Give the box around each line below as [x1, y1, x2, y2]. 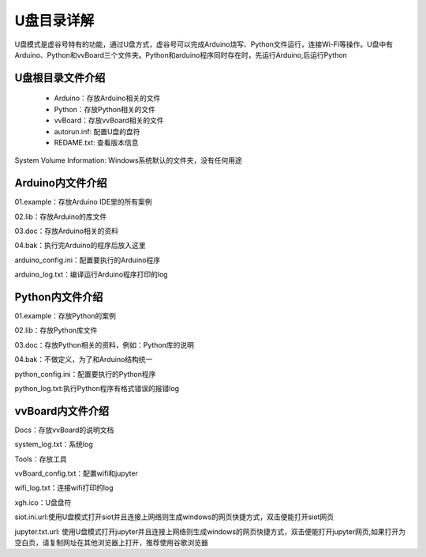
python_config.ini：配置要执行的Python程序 [14, 369, 156, 378]
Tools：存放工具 [14, 454, 67, 464]
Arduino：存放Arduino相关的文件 [54, 93, 161, 103]
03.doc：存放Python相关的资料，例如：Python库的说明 [14, 340, 195, 349]
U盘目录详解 [14, 12, 95, 29]
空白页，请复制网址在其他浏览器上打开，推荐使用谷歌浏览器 [14, 538, 208, 548]
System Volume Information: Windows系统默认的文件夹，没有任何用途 [14, 156, 242, 165]
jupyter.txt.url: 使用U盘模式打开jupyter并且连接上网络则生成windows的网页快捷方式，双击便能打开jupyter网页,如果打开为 [14, 526, 406, 536]
